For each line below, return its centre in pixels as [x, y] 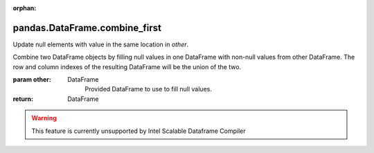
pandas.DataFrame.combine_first [87, 28]
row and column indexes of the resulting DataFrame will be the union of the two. [127, 66]
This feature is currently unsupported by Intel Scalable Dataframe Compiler [139, 131]
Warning [44, 118]
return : [23, 99]
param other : [32, 80]
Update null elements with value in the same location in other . [101, 44]
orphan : [25, 8]
